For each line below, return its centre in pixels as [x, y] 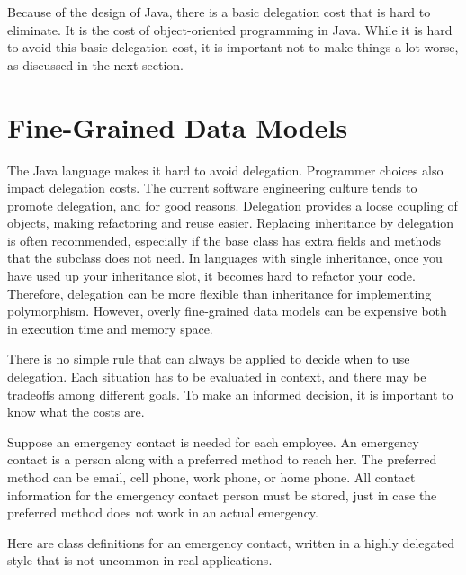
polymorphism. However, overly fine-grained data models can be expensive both [227, 311]
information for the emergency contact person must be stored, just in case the [222, 494]
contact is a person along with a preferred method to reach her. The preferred [222, 459]
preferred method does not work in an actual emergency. [163, 512]
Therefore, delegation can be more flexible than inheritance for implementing [220, 293]
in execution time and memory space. [110, 328]
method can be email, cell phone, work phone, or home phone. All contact [211, 477]
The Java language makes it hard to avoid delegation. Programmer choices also [225, 170]
